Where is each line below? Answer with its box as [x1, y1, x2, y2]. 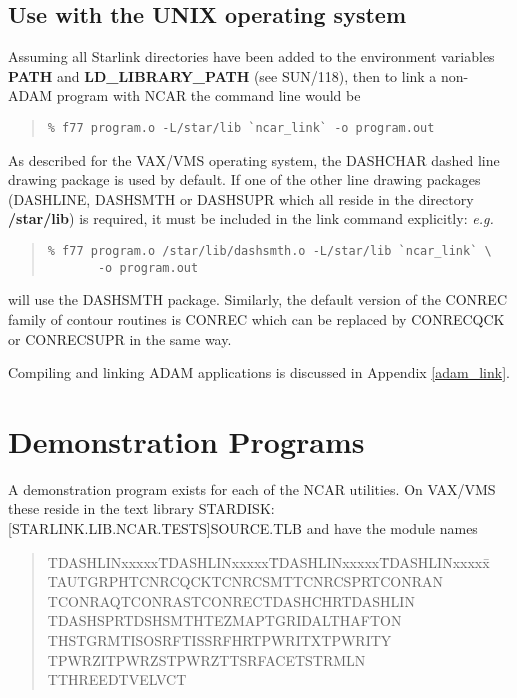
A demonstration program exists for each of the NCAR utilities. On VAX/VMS [8, 478, 496, 499]
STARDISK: [198, 498, 275, 519]
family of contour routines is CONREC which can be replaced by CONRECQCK [8, 308, 505, 329]
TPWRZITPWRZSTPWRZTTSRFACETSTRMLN [47, 649, 366, 670]
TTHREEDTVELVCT [47, 669, 187, 690]
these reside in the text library [8, 498, 195, 519]
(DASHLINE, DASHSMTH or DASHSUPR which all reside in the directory [8, 188, 474, 209]
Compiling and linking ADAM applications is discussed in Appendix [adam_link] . [8, 362, 510, 383]
